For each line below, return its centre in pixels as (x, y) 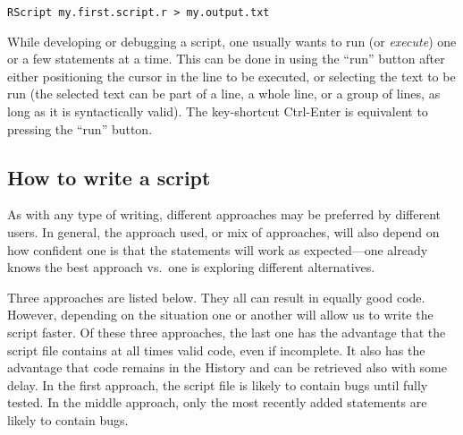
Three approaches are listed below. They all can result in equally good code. (216, 297)
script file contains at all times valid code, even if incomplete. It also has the (216, 350)
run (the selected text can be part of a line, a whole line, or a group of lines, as (224, 94)
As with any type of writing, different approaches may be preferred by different (224, 214)
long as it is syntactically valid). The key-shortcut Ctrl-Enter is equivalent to (218, 111)
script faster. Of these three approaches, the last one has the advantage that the (227, 332)
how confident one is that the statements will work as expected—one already (218, 249)
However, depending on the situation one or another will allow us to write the (220, 315)
